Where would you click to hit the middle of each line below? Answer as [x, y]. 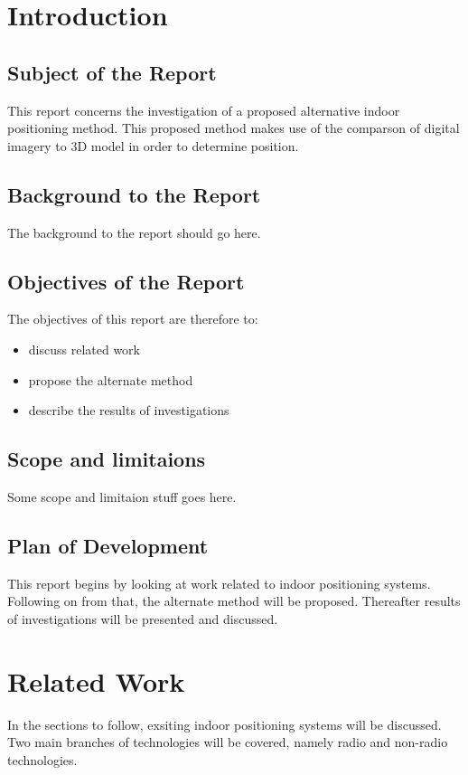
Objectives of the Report [126, 281]
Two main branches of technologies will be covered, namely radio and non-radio [228, 742]
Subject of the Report [112, 72]
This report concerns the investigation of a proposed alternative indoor [204, 110]
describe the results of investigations [129, 410]
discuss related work [84, 349]
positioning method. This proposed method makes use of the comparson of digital [234, 128]
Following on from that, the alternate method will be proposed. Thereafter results [234, 601]
